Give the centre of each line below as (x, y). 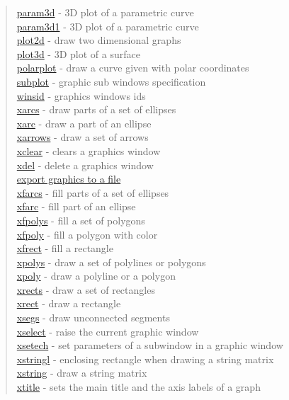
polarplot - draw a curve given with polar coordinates (133, 68)
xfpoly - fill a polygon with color (87, 234)
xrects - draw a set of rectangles (86, 289)
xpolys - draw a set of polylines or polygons (111, 262)
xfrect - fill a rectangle (65, 248)
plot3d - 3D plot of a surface (78, 53)
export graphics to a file (69, 179)
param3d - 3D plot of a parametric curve (105, 12)
